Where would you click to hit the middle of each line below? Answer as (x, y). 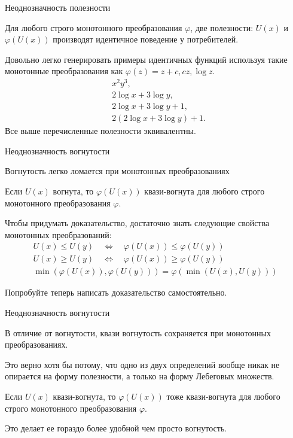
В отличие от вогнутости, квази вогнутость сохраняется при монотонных (138, 332)
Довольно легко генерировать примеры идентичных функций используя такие (146, 59)
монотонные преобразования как (64, 71)
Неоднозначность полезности (58, 7)
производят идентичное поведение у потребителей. (146, 39)
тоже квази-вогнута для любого (223, 396)
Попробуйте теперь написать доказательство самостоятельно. (116, 292)
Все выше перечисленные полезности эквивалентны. (100, 131)
